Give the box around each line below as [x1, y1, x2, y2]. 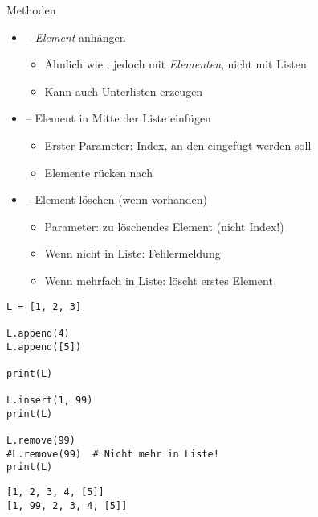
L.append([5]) [6, 341, 82, 353]
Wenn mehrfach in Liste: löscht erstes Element [44, 271, 273, 288]
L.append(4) [6, 327, 70, 339]
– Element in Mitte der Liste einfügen [25, 110, 211, 126]
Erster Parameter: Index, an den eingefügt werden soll [44, 136, 312, 153]
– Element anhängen [25, 28, 126, 45]
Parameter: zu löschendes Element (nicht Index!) [44, 217, 284, 234]
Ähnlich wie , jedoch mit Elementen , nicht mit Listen [44, 56, 307, 72]
